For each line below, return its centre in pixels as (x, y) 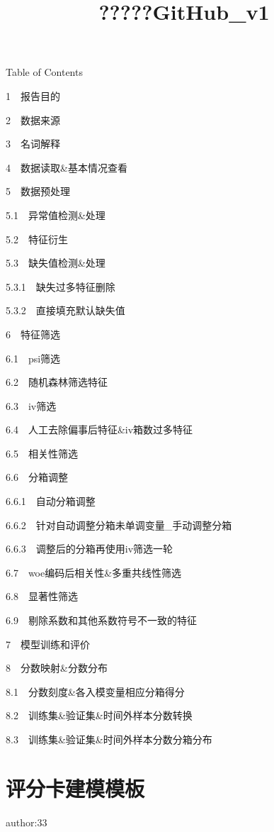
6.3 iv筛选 (31, 405)
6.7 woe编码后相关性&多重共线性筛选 (94, 572)
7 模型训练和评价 (48, 644)
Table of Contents (44, 72)
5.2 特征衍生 (37, 239)
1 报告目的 (33, 95)
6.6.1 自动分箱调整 (51, 501)
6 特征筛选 (33, 334)
